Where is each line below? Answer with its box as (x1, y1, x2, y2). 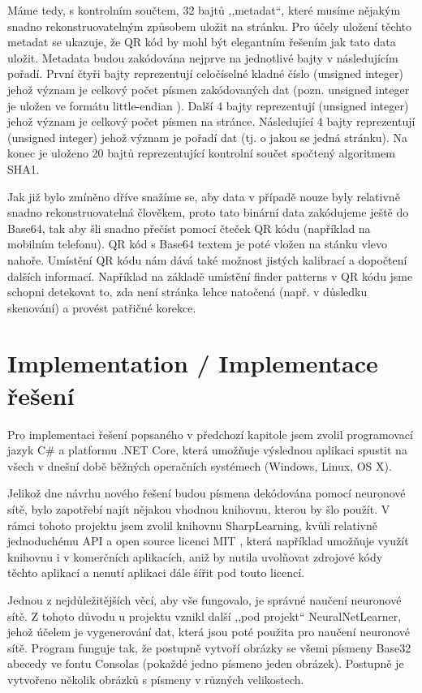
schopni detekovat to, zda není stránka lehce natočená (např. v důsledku (7, 283, 368, 300)
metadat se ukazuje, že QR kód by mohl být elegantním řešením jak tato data (7, 33, 396, 50)
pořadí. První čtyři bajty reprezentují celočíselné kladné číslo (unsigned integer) (7, 65, 403, 82)
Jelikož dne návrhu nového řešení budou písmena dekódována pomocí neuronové (7, 484, 406, 501)
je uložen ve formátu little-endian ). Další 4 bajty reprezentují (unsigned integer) (7, 97, 409, 114)
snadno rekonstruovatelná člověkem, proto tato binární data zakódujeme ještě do (7, 204, 409, 221)
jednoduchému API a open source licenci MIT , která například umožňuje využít (7, 532, 409, 549)
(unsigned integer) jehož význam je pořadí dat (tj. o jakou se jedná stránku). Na (7, 128, 408, 145)
